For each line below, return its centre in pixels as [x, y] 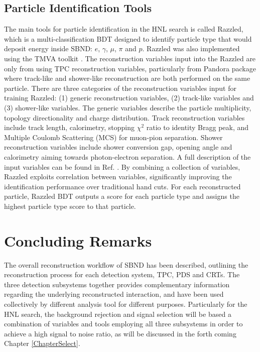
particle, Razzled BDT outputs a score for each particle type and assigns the [122, 196]
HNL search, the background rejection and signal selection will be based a [118, 314]
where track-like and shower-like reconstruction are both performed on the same [127, 78]
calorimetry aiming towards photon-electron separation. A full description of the [127, 156]
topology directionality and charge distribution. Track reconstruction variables [124, 117]
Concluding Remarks [78, 240]
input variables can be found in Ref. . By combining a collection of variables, [122, 166]
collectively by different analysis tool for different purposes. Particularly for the [126, 304]
